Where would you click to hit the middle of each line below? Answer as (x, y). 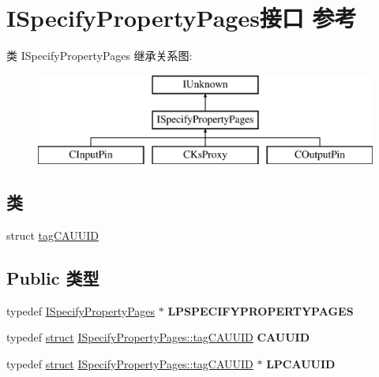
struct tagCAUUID (53, 235)
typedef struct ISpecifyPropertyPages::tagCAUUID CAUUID (158, 337)
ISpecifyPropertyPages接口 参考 (182, 18)
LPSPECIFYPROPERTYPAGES (261, 310)
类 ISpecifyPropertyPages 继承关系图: (99, 56)
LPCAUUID (301, 363)
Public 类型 (53, 277)
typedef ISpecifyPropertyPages (81, 310)
